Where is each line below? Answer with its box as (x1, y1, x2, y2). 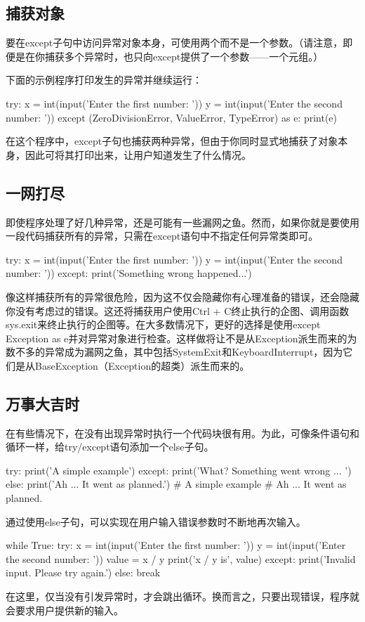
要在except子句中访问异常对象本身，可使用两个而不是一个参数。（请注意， (6, 35, 343, 50)
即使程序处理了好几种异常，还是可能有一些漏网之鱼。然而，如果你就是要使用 (6, 214, 359, 229)
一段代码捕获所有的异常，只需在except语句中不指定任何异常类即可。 (6, 228, 319, 243)
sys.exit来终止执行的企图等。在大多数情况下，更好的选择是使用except (6, 317, 321, 332)
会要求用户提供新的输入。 (6, 602, 124, 617)
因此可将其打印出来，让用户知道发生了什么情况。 (25, 147, 251, 162)
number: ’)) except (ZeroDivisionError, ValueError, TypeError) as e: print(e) (6, 110, 338, 124)
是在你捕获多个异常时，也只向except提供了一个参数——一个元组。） (15, 48, 324, 63)
